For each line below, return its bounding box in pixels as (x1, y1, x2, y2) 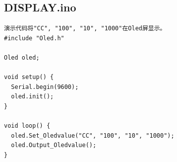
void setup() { (4, 74, 54, 81)
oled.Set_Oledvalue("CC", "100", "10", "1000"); (11, 132, 175, 139)
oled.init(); (11, 93, 54, 100)
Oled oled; (4, 54, 40, 61)
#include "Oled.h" (4, 34, 64, 42)
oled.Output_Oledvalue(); (11, 142, 97, 149)
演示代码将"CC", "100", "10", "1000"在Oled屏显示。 (4, 25, 166, 32)
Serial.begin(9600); (11, 83, 79, 90)
